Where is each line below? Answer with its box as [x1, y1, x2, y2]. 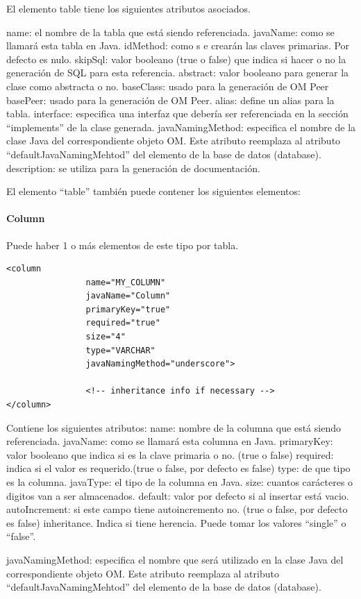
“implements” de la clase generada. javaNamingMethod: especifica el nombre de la [6, 119, 356, 134]
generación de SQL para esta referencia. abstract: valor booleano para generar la [6, 65, 349, 80]
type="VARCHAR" [85, 345, 156, 355]
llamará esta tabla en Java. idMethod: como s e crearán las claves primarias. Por [6, 38, 350, 53]
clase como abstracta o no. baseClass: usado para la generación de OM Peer [6, 78, 329, 93]
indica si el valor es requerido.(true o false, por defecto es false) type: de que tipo [6, 461, 351, 475]
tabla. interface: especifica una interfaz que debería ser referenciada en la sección [6, 106, 349, 121]
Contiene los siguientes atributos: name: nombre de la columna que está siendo [6, 420, 341, 435]
